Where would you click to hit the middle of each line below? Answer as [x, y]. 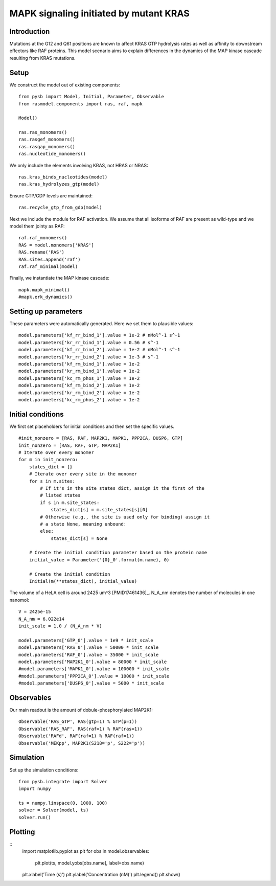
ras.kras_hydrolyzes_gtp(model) [59, 184]
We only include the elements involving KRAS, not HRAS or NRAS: [79, 165]
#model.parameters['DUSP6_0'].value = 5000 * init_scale [91, 683]
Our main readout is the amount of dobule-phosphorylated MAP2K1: [81, 710]
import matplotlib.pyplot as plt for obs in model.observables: [86, 851]
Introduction [30, 31]
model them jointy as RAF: [37, 226]
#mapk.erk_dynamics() [45, 297]
